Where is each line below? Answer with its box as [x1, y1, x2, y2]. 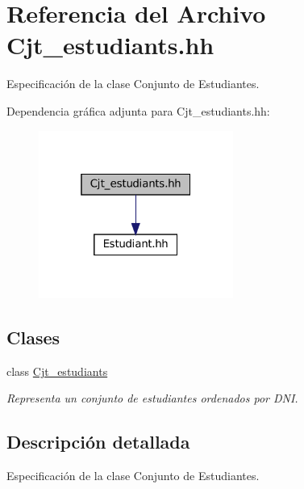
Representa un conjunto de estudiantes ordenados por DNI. [6, 390, 298, 407]
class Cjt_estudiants [6, 362, 108, 379]
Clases [6, 324, 60, 349]
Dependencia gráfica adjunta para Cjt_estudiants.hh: [6, 102, 270, 119]
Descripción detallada [6, 429, 190, 454]
